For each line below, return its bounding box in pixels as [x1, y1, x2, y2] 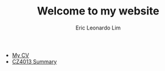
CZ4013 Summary [11, 58, 57, 65]
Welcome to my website [37, 4, 160, 18]
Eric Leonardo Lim [75, 24, 121, 31]
